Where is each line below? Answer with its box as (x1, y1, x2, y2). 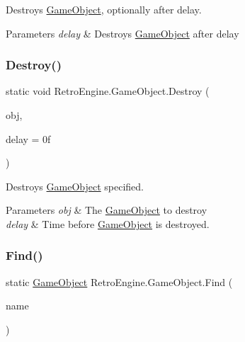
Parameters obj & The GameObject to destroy (6, 203, 207, 217)
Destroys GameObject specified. (6, 178, 144, 193)
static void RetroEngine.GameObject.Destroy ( (6, 84, 210, 98)
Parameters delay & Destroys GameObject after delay (6, 25, 239, 40)
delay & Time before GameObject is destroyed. (6, 216, 210, 231)
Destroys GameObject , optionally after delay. (6, 2, 202, 16)
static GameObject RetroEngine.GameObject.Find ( (6, 274, 233, 289)
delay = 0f (6, 131, 51, 146)
